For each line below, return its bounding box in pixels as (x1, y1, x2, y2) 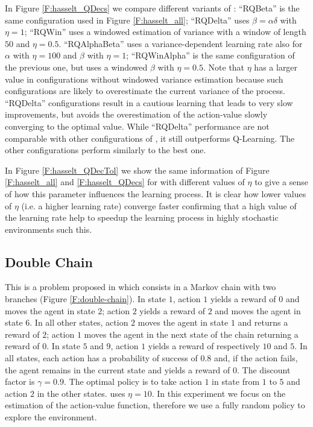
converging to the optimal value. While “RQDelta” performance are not (5, 119, 270, 132)
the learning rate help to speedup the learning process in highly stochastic (5, 211, 279, 224)
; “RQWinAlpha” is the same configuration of (126, 49, 295, 62)
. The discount (237, 363, 291, 376)
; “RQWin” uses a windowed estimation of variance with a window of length (24, 25, 306, 38)
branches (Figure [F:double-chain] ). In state (5, 293, 166, 305)
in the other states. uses (37, 387, 125, 399)
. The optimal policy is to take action (64, 375, 202, 388)
